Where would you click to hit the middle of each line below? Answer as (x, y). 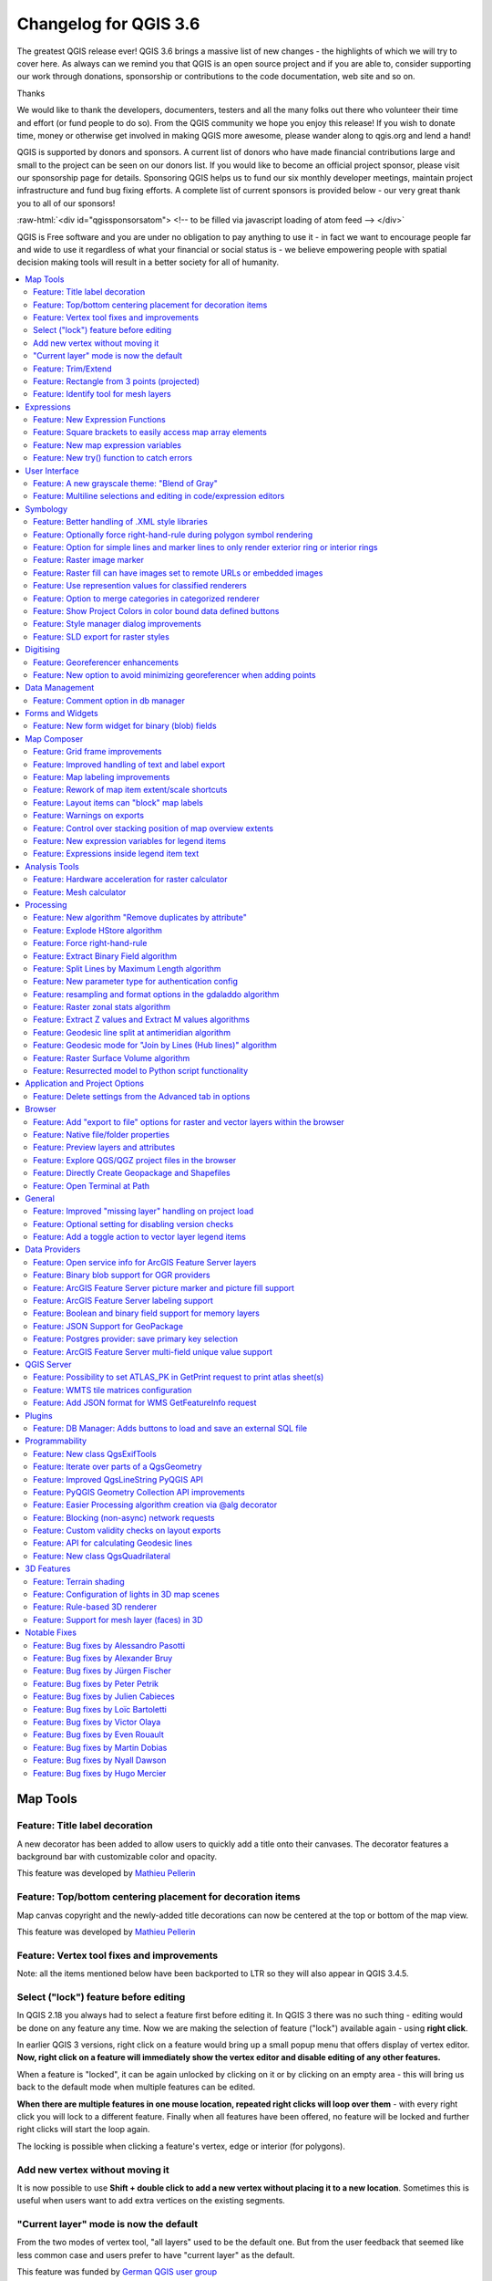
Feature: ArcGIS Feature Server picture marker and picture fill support (164, 1287)
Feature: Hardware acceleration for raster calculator (130, 880)
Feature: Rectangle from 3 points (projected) (117, 381)
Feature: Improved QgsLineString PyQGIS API (118, 1479)
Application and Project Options (85, 1083)
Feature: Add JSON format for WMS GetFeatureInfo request (145, 1403)
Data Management (60, 688)
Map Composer (54, 738)
